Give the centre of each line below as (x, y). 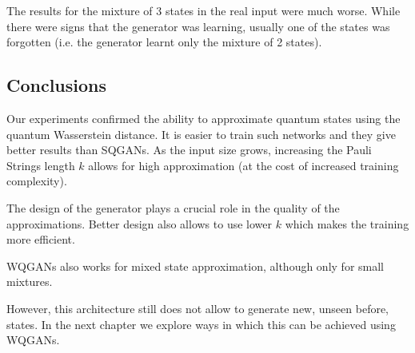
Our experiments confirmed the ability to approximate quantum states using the (204, 118)
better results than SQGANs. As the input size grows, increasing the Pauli (189, 150)
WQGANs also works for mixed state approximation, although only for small (195, 266)
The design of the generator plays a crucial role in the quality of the (173, 207)
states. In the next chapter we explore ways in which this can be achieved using (201, 324)
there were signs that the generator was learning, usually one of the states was (198, 26)
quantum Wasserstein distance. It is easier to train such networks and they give (201, 134)
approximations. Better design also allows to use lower (139, 223)
